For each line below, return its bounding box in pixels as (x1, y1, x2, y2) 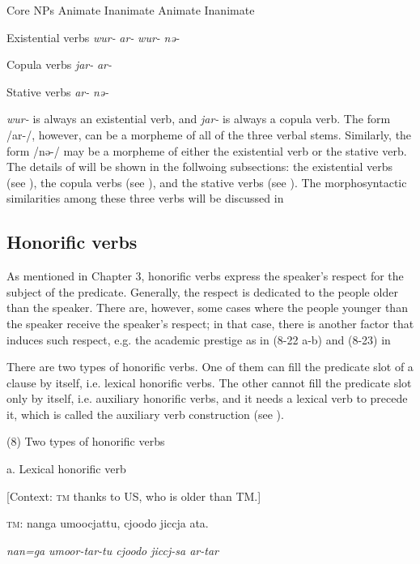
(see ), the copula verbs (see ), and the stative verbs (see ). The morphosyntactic (6, 173, 407, 190)
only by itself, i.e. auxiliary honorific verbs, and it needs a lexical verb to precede (6, 390, 408, 407)
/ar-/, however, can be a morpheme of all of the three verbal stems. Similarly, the (6, 126, 412, 143)
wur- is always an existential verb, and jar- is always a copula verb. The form (6, 110, 391, 127)
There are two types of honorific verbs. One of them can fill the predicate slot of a (6, 358, 414, 375)
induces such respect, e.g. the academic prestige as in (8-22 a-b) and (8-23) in (6, 331, 391, 348)
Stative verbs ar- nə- (6, 83, 109, 100)
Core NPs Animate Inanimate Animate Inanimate (6, 2, 255, 18)
